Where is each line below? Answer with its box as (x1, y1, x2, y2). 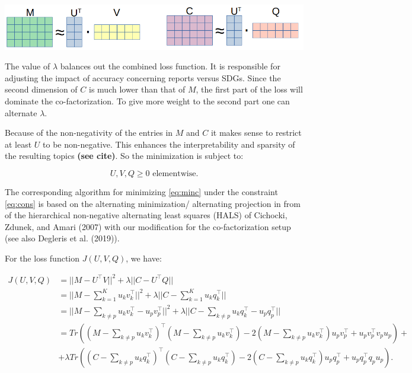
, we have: (126, 251, 162, 264)
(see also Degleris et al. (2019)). (5, 232, 120, 244)
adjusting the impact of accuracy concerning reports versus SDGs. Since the (5, 71, 281, 84)
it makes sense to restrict (210, 126, 302, 139)
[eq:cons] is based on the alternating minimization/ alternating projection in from (5, 197, 301, 209)
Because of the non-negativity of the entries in (5, 126, 173, 139)
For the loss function (5, 251, 80, 264)
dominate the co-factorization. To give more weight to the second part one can (5, 94, 290, 107)
